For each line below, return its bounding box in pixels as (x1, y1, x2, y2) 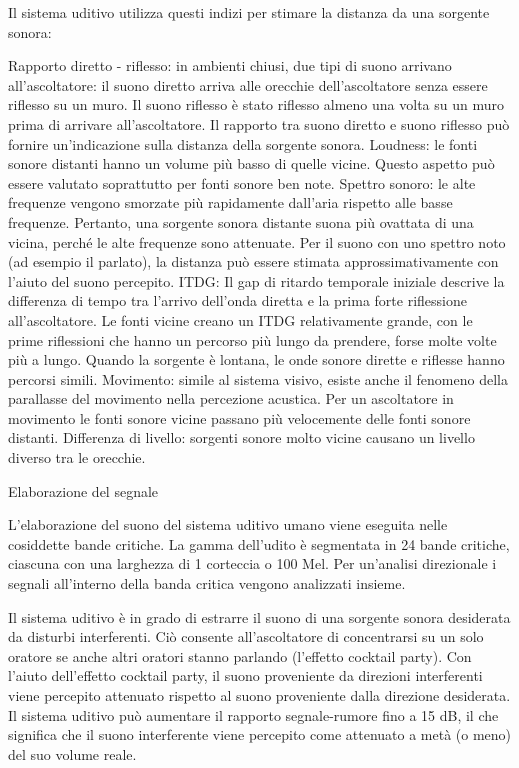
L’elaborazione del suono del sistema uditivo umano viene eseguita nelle (8, 514, 448, 535)
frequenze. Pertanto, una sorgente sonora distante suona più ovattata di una (8, 211, 474, 232)
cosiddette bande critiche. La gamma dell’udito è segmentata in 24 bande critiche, (8, 533, 510, 554)
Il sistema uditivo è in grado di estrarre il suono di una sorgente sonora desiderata (8, 606, 511, 627)
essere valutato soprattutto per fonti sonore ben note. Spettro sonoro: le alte (8, 172, 476, 193)
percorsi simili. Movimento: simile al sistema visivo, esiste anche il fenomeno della (8, 368, 508, 389)
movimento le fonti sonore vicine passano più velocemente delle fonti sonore (8, 407, 471, 428)
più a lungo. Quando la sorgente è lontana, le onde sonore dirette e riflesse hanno (8, 349, 505, 370)
